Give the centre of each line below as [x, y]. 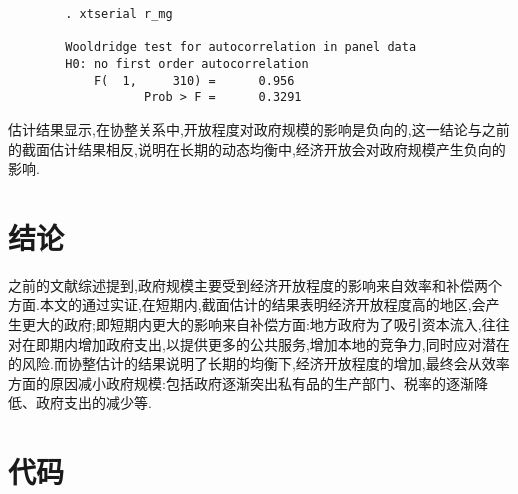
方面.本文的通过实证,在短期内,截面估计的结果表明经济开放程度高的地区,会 [247, 304]
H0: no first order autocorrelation [187, 63]
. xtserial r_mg [119, 14]
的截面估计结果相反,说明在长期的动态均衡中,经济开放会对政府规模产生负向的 [257, 148]
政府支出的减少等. [93, 402]
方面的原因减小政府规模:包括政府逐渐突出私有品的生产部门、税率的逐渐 [241, 382]
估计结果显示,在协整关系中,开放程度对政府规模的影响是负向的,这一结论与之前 [259, 128]
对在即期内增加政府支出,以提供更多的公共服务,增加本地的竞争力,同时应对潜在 [259, 343]
